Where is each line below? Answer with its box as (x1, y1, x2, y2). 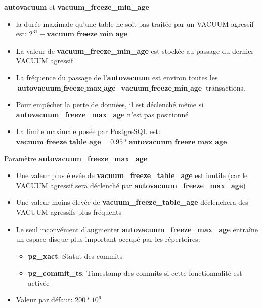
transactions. (205, 82, 245, 93)
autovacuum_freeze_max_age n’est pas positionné (16, 109, 189, 119)
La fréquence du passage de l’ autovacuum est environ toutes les (16, 72, 218, 82)
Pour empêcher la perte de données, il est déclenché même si (16, 99, 204, 110)
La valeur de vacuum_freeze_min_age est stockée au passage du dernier (16, 45, 254, 56)
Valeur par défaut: (16, 294, 73, 305)
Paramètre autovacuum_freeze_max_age (4, 153, 148, 163)
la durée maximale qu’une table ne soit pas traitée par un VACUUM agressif (16, 18, 254, 29)
